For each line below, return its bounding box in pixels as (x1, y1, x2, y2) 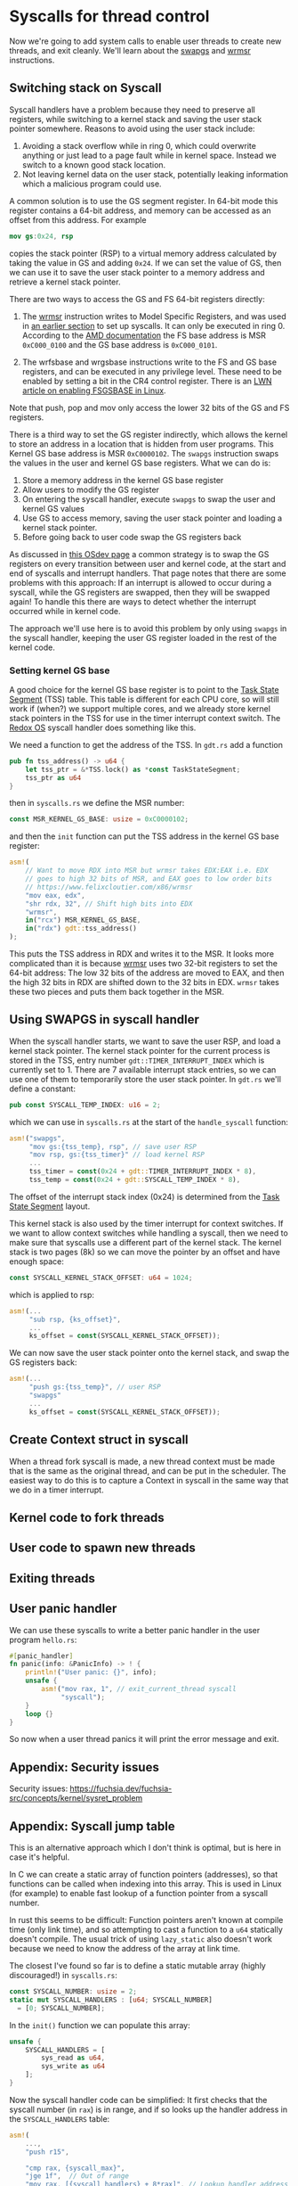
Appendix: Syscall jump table (9, 1819, 175, 1834)
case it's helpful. (9, 1852, 70, 1862)
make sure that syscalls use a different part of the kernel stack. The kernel (9, 1237, 282, 1247)
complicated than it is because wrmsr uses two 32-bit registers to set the (9, 958, 278, 969)
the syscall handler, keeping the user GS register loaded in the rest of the (9, 632, 278, 643)
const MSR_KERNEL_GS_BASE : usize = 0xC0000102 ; (9, 815, 189, 824)
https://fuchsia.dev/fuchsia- (69, 1783, 173, 1794)
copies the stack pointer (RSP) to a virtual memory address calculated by (9, 248, 278, 259)
